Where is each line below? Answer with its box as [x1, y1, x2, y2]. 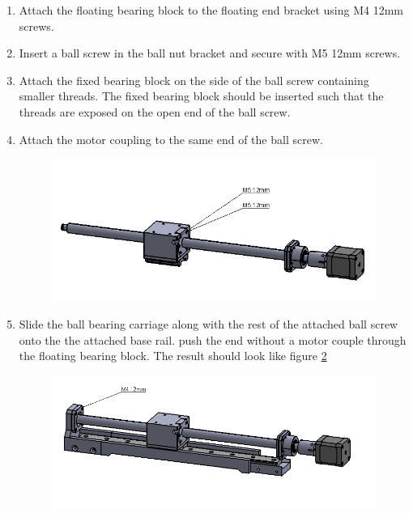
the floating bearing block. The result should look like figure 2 [19, 347, 327, 364]
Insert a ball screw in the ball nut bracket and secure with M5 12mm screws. [19, 45, 401, 61]
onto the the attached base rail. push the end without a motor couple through [19, 331, 407, 348]
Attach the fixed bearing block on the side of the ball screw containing [19, 71, 369, 88]
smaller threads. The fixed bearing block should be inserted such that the [19, 87, 384, 104]
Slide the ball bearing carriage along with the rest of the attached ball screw [19, 316, 398, 333]
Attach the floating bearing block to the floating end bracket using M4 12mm [19, 2, 404, 18]
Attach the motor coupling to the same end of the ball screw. [19, 130, 323, 147]
